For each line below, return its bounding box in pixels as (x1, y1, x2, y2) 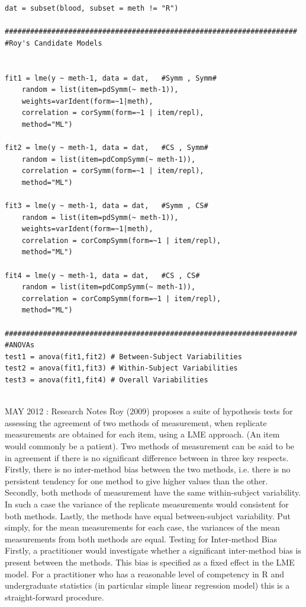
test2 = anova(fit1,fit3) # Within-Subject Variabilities (5, 364, 238, 373)
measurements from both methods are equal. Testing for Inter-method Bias (5, 532, 278, 545)
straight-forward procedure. (5, 590, 104, 603)
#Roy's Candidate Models (5, 39, 102, 47)
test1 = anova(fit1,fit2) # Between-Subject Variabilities (5, 352, 242, 361)
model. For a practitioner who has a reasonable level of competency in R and (5, 567, 285, 580)
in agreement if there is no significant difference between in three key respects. (5, 451, 289, 464)
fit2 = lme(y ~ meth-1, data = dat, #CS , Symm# (5, 143, 208, 152)
